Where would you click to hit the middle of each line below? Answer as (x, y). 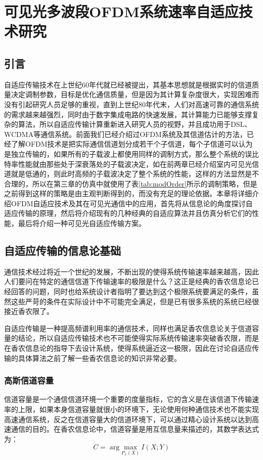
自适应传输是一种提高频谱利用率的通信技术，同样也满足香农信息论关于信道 (128, 328)
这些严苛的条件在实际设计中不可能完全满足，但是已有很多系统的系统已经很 (135, 301)
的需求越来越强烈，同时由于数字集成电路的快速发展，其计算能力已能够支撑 (128, 114)
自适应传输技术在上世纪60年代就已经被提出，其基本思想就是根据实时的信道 (128, 84)
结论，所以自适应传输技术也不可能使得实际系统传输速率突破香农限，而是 (138, 338)
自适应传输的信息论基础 (62, 250)
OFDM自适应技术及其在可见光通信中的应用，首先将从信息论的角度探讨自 (132, 203)
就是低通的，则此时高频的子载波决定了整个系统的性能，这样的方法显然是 (131, 174)
